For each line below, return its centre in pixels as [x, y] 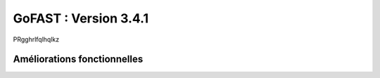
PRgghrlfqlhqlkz [36, 39]
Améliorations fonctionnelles [78, 59]
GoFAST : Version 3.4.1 [81, 18]
